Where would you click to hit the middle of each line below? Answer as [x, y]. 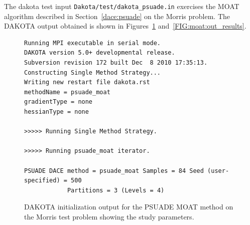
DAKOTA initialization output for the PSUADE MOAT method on [129, 207]
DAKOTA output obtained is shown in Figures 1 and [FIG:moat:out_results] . [125, 26]
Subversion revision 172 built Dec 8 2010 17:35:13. [116, 63]
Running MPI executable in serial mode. [93, 43]
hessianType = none [56, 112]
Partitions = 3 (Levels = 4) [116, 190]
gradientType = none [58, 102]
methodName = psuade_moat [67, 92]
